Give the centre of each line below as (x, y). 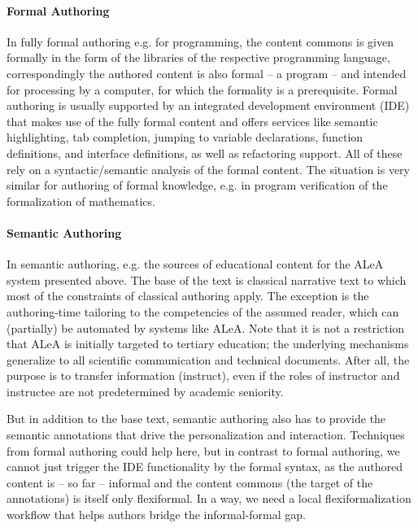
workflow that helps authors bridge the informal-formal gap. (156, 515)
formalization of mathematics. (81, 201)
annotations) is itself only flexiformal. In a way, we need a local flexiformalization (209, 498)
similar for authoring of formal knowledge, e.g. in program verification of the (197, 185)
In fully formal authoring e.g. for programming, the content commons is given (200, 41)
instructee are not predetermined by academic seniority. (145, 391)
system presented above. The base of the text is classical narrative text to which (207, 279)
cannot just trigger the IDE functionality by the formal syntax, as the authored (205, 467)
